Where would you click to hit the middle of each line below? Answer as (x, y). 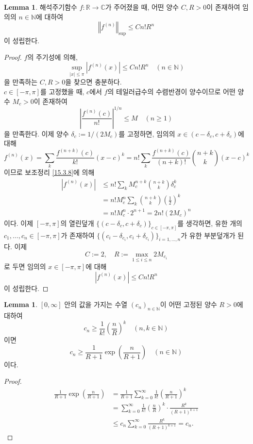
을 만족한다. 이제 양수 (36, 133)
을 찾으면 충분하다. (93, 82)
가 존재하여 (78, 235)
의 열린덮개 (77, 223)
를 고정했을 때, (62, 91)
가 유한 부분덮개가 (208, 235)
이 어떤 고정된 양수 (188, 304)
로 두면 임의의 (25, 266)
